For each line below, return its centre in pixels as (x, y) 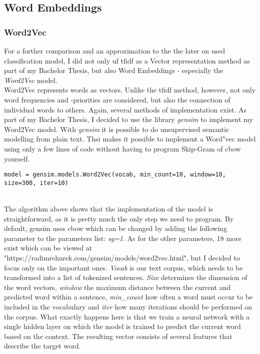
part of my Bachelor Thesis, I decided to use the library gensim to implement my (128, 119)
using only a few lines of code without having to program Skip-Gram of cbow (122, 148)
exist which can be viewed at (48, 248)
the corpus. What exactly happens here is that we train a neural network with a (127, 316)
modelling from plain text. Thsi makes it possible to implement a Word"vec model (130, 139)
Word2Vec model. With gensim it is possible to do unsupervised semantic (117, 129)
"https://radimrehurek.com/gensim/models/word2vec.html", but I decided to (122, 257)
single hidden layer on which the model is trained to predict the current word (122, 326)
